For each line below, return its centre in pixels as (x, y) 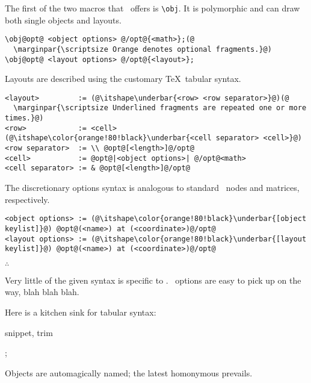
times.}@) (24, 118)
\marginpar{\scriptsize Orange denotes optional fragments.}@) (143, 49)
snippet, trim (29, 332)
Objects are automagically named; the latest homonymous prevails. (129, 372)
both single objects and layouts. (63, 20)
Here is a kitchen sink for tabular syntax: (81, 312)
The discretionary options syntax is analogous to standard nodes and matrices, (152, 188)
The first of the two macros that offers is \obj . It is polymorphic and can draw (152, 8)
